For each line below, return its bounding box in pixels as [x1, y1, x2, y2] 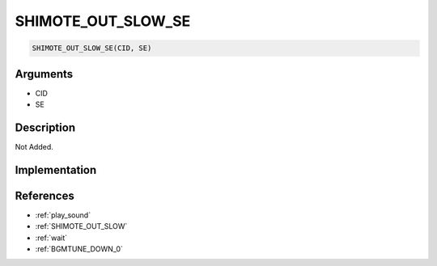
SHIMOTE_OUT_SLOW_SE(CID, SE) [32, 44, 152, 53]
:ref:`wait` [35, 233, 68, 243]
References [15, 188, 74, 202]
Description [15, 120, 76, 134]
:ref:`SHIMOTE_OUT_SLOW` [35, 222, 128, 231]
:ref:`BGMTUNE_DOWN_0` [35, 244, 123, 254]
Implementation [15, 163, 97, 177]
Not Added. [15, 141, 54, 151]
